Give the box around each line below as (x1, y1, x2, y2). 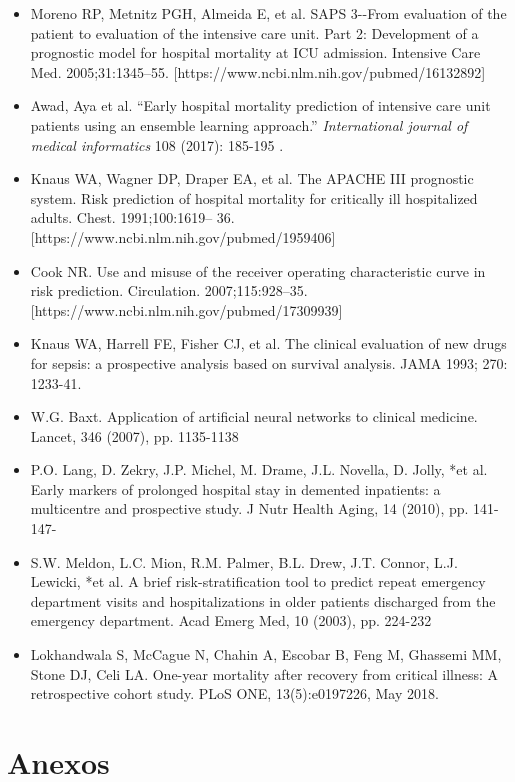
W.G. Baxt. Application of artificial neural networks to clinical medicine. (30, 406, 478, 427)
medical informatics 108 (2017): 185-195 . (30, 134, 284, 155)
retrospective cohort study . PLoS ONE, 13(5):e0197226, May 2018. (30, 683, 439, 704)
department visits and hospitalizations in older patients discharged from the (30, 590, 496, 611)
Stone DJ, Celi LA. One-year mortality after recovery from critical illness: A (30, 663, 499, 684)
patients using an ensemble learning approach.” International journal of (30, 114, 468, 135)
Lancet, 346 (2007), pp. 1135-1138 (30, 425, 239, 446)
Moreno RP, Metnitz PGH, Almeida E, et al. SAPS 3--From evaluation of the (30, 3, 507, 23)
